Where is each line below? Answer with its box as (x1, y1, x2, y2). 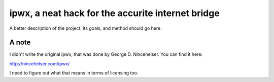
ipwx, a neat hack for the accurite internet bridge (9, 8, 220, 19)
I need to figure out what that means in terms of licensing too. (9, 70, 139, 76)
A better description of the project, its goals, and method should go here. (9, 25, 162, 31)
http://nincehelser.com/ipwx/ (9, 60, 70, 66)
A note (9, 38, 31, 47)
